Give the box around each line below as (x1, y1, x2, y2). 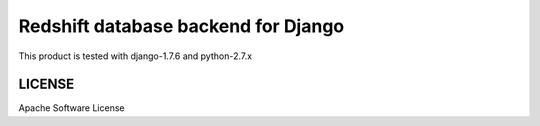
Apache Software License (18, 102, 125, 114)
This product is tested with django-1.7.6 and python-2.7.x (18, 50, 253, 62)
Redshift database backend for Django (18, 15, 345, 37)
